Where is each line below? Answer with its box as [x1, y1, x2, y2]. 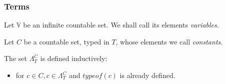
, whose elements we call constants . [115, 36, 223, 46]
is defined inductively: [40, 53, 107, 63]
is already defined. [119, 70, 175, 80]
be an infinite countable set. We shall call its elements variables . [23, 19, 219, 30]
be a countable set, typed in [23, 36, 109, 46]
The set [4, 53, 27, 63]
